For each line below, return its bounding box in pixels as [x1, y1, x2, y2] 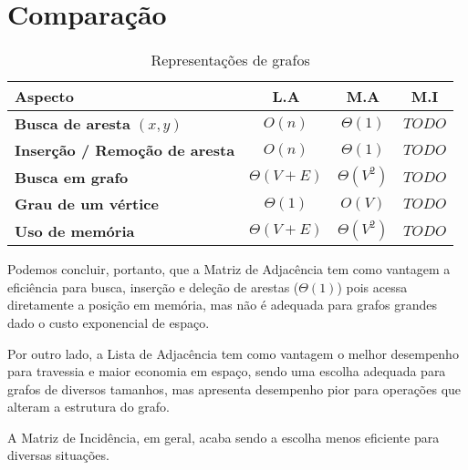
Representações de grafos [151, 49, 310, 71]
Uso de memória [15, 220, 135, 241]
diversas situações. [7, 445, 109, 465]
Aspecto [15, 86, 74, 107]
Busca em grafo [15, 166, 129, 188]
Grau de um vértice [15, 193, 159, 215]
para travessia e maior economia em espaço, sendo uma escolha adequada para [7, 362, 446, 381]
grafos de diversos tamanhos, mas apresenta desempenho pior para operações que [7, 379, 462, 398]
